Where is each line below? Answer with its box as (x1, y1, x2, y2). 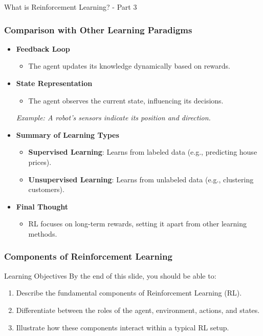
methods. (28, 228, 57, 239)
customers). (28, 184, 64, 195)
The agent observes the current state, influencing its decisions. (28, 95, 224, 106)
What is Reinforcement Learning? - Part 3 (4, 2, 137, 12)
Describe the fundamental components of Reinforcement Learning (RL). (16, 287, 242, 298)
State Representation (16, 78, 93, 88)
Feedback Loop (16, 43, 70, 54)
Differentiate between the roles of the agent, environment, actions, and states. (16, 304, 260, 315)
